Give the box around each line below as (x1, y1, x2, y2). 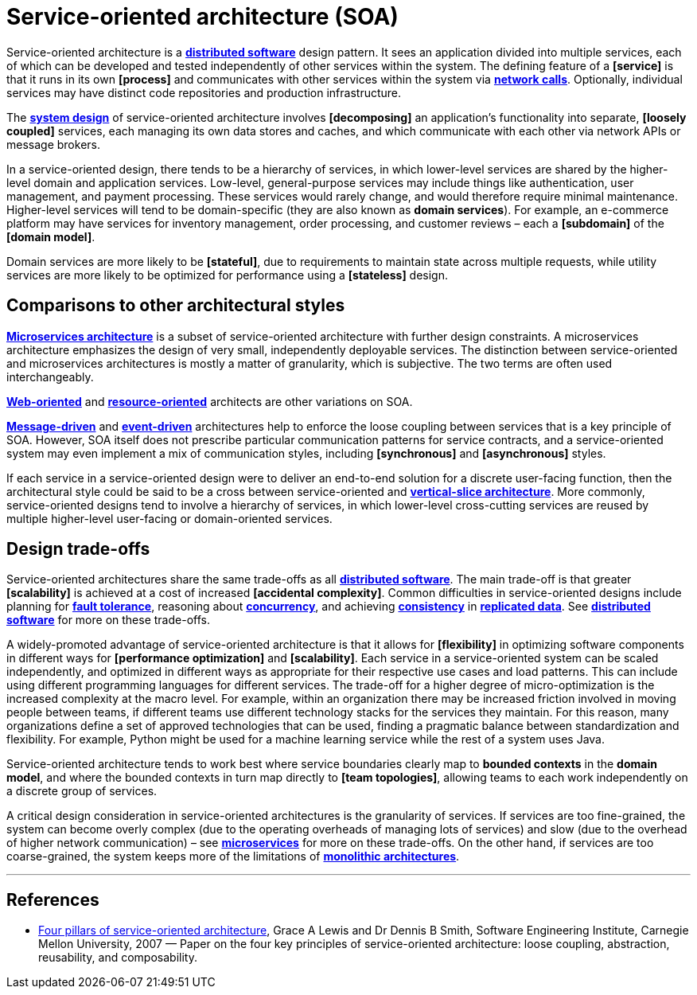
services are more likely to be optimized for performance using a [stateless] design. (6, 267, 449, 282)
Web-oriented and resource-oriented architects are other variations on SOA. (6, 394, 413, 408)
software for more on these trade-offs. (6, 613, 210, 627)
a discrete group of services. (6, 784, 158, 798)
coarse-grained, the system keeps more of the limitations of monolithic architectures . (6, 849, 460, 864)
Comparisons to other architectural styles (6, 295, 345, 316)
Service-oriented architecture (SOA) (6, 3, 399, 30)
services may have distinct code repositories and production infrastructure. (6, 85, 402, 99)
